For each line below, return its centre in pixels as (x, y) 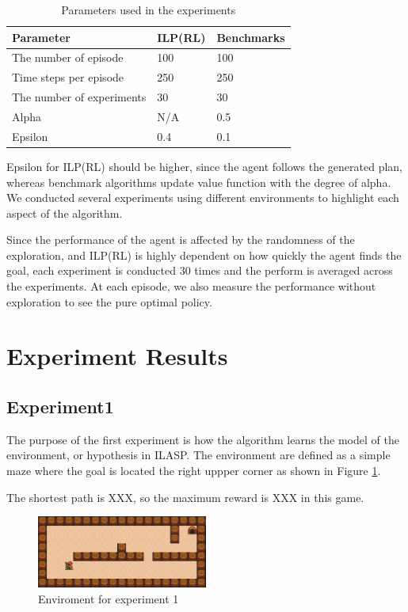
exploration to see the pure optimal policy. (109, 301)
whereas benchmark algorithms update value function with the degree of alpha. (199, 182)
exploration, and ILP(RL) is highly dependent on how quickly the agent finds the (204, 255)
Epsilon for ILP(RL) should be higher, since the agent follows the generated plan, (204, 166)
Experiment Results (117, 356)
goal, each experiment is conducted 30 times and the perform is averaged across (200, 270)
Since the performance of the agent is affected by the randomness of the (181, 239)
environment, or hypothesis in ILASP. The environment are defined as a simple (198, 455)
